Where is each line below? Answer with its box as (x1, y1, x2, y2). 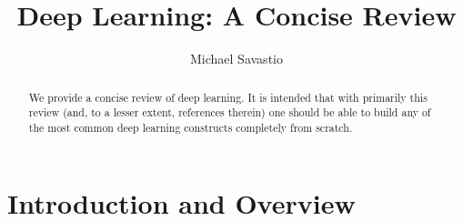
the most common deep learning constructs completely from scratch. (28, 119, 353, 135)
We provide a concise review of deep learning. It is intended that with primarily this (28, 89, 428, 105)
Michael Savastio (190, 49, 283, 68)
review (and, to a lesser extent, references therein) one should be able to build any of (28, 105, 431, 120)
